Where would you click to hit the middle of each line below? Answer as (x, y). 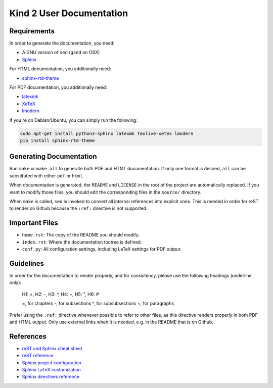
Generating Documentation (53, 157)
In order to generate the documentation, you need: (62, 43)
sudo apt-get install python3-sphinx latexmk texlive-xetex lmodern (107, 133)
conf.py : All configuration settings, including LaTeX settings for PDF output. (102, 249)
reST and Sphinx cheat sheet (52, 348)
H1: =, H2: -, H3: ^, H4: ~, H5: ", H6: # (60, 294)
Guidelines (27, 263)
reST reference (38, 356)
